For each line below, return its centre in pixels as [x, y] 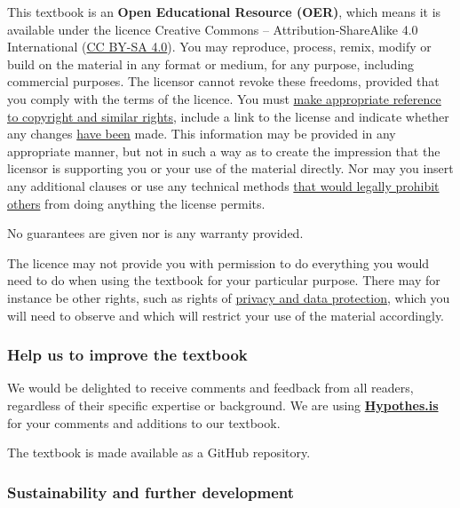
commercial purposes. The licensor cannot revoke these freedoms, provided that [223, 81]
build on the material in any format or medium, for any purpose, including [211, 63]
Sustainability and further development [151, 492]
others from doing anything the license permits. [136, 203]
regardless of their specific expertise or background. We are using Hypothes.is [223, 405]
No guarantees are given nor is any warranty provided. [155, 233]
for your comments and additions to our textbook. [144, 422]
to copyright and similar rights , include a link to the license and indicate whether [228, 116]
